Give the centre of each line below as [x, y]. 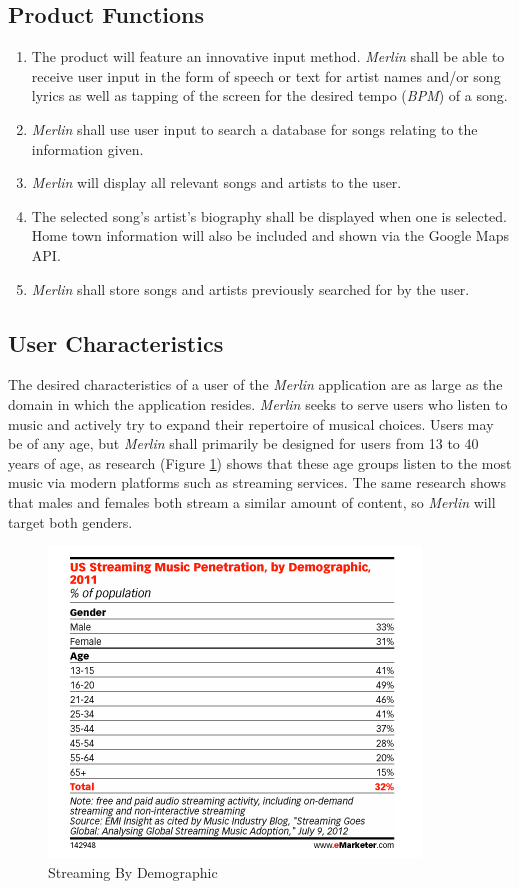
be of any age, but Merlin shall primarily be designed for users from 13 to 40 [243, 443]
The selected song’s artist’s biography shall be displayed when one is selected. [269, 215]
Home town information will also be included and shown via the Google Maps [270, 235]
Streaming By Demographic [133, 871]
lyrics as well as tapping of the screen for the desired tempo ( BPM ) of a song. [269, 95]
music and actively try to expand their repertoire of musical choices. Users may [251, 423]
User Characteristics [116, 342]
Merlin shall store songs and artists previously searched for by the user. [250, 288]
